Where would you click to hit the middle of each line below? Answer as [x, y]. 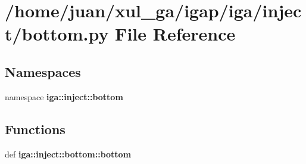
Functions [35, 129]
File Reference [175, 34]
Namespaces [43, 71]
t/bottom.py [57, 34]
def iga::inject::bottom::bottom [68, 154]
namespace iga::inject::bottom [64, 96]
